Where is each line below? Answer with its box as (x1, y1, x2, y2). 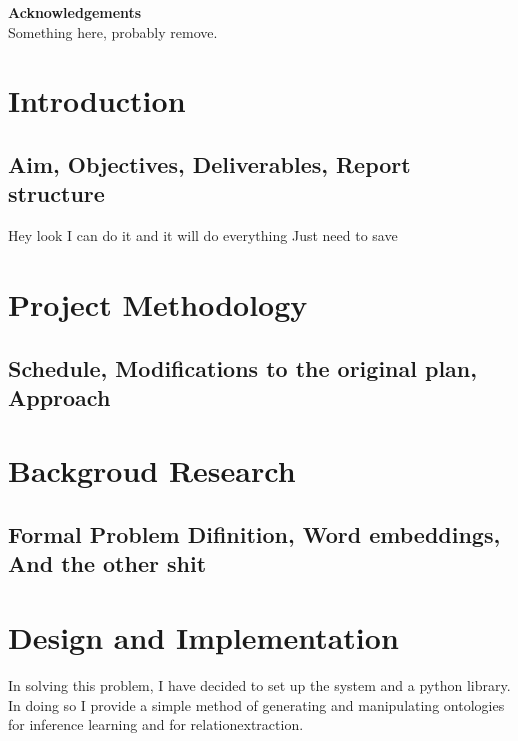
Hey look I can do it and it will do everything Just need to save (8, 225, 398, 246)
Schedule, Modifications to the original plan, (8, 352, 477, 383)
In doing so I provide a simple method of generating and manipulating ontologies (8, 694, 505, 715)
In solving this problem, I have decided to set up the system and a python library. (8, 674, 511, 695)
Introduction (8, 80, 186, 121)
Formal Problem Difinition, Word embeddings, (8, 519, 501, 550)
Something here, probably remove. (8, 21, 218, 42)
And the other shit (8, 548, 207, 579)
